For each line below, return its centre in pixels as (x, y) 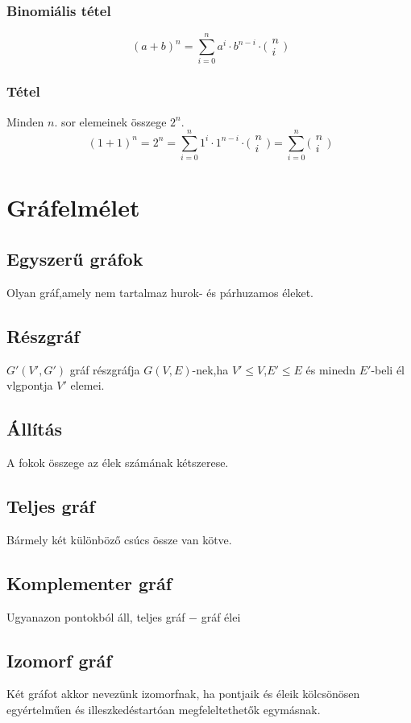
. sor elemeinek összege (110, 121)
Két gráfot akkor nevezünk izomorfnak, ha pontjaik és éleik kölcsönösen (183, 694)
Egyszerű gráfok (75, 259)
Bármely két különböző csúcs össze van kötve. (119, 539)
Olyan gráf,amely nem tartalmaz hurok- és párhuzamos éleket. (160, 292)
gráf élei (221, 616)
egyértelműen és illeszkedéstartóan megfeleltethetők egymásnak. (164, 710)
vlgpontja (30, 385)
